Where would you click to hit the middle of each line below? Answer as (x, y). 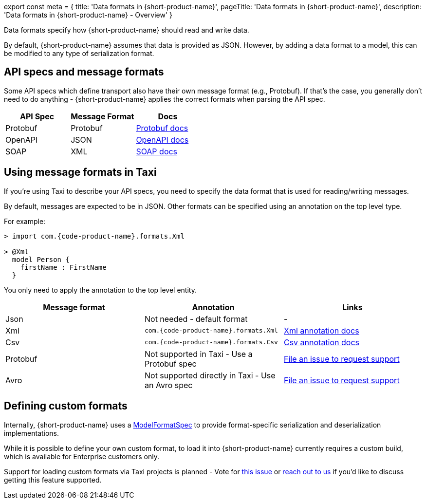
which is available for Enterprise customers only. (82, 456)
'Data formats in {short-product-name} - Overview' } (88, 15)
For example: (25, 221)
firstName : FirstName (63, 267)
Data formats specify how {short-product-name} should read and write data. (127, 30)
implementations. (32, 433)
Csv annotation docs (322, 342)
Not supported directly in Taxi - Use (210, 375)
